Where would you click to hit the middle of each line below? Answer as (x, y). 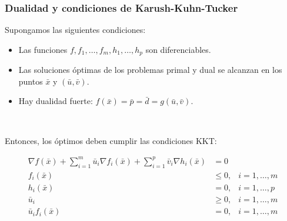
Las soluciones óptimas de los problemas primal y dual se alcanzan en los (150, 70)
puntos (31, 81)
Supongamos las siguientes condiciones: (75, 30)
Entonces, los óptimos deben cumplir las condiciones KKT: (111, 140)
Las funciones (43, 49)
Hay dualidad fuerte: (56, 101)
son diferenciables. (178, 49)
